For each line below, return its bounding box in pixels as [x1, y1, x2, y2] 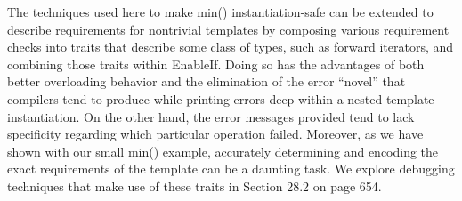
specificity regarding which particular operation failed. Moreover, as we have [7, 125, 424, 143]
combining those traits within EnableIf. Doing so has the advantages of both [7, 54, 425, 73]
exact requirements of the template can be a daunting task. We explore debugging [7, 159, 455, 178]
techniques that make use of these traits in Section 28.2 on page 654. [7, 176, 382, 195]
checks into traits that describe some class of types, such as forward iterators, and [7, 37, 454, 56]
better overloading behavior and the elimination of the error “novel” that [7, 72, 406, 91]
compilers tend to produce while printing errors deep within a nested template [7, 89, 434, 108]
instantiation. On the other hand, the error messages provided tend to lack [7, 107, 415, 125]
